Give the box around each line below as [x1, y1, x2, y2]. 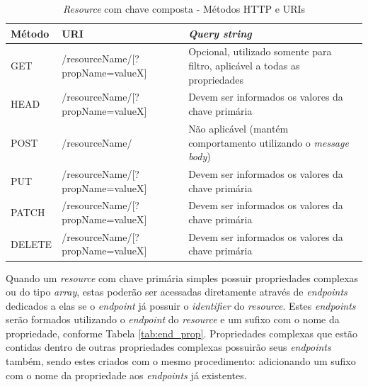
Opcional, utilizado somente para [188, 44, 332, 59]
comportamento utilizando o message [188, 135, 349, 150]
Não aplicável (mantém [188, 120, 289, 135]
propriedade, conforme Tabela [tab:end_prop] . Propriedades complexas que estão [6, 325, 357, 340]
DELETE [11, 236, 52, 251]
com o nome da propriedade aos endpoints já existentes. [6, 367, 247, 382]
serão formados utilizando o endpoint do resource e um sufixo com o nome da [6, 312, 340, 327]
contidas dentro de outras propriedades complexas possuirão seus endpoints [6, 340, 331, 354]
